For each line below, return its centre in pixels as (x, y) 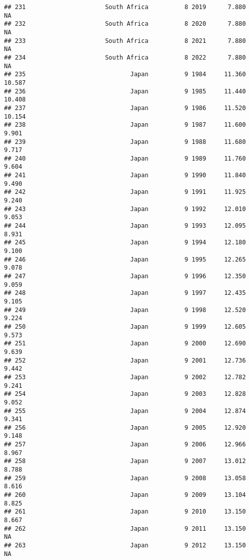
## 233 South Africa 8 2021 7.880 (125, 41)
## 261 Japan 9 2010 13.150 (125, 512)
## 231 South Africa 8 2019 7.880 (125, 7)
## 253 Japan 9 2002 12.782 (125, 377)
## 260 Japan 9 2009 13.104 (125, 495)
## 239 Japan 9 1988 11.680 (125, 142)
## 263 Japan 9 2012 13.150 (125, 545)
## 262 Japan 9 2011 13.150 (125, 528)
